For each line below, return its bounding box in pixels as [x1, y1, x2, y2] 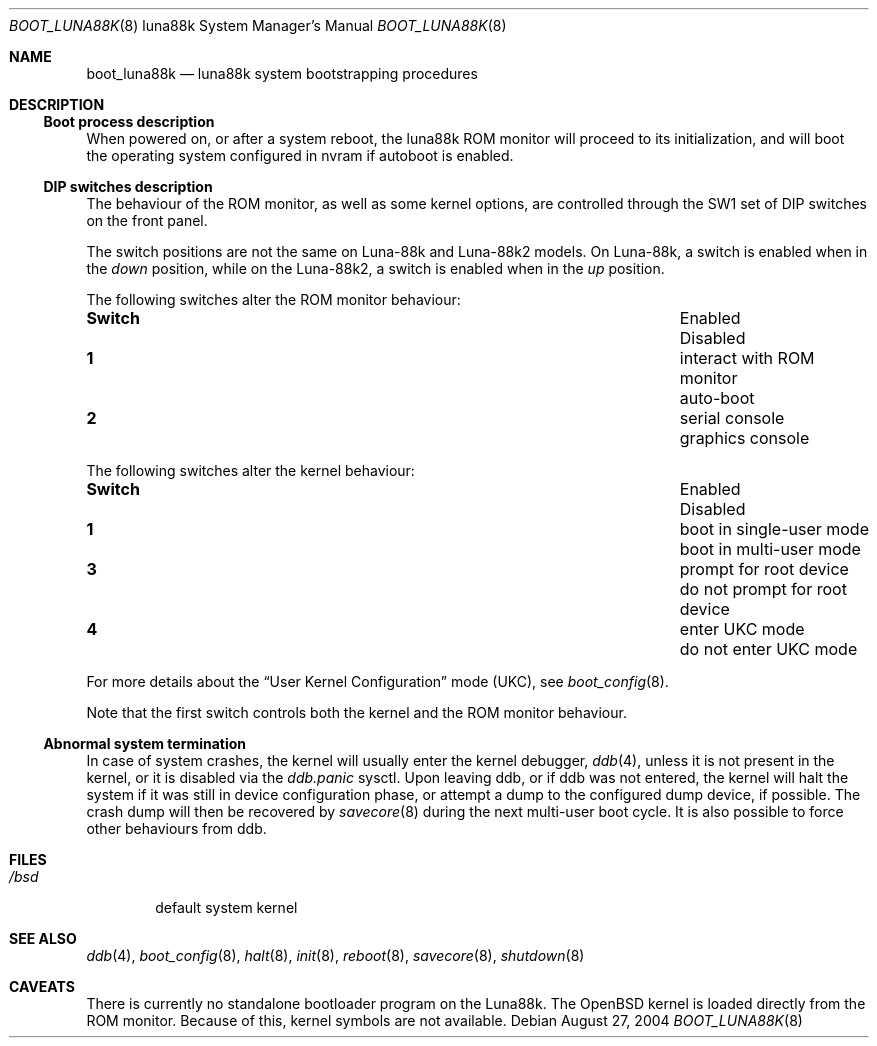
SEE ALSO [9, 930, 77, 947]
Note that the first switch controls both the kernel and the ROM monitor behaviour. [86, 704, 627, 721]
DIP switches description [43, 178, 213, 195]
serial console [679, 408, 785, 428]
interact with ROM [679, 348, 815, 368]
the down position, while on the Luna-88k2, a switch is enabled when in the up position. [86, 260, 665, 277]
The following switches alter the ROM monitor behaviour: [86, 291, 461, 308]
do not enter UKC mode [679, 639, 858, 659]
